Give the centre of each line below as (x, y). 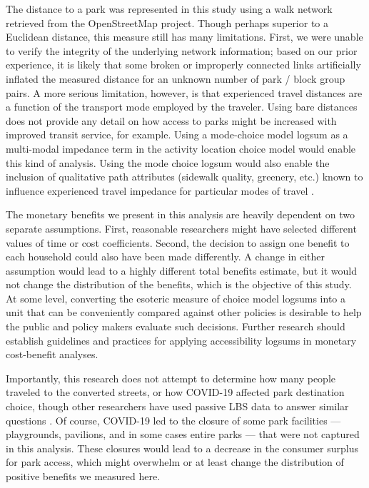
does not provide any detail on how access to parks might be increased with (171, 120)
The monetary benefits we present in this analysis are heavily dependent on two (180, 214)
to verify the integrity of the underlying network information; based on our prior (182, 50)
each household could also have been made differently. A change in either (166, 256)
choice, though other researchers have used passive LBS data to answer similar (177, 406)
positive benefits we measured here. (83, 476)
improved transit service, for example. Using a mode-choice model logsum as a (177, 134)
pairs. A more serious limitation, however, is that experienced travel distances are (184, 92)
